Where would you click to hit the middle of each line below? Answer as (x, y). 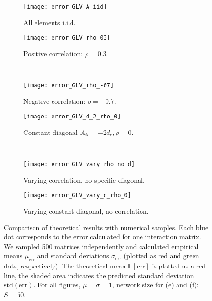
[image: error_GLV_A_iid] (65, 7)
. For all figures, (57, 285)
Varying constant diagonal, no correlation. (86, 211)
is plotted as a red (179, 266)
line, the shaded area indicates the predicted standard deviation (99, 275)
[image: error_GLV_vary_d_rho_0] (77, 195)
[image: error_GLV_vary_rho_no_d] (79, 164)
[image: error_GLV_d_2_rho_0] (72, 117)
